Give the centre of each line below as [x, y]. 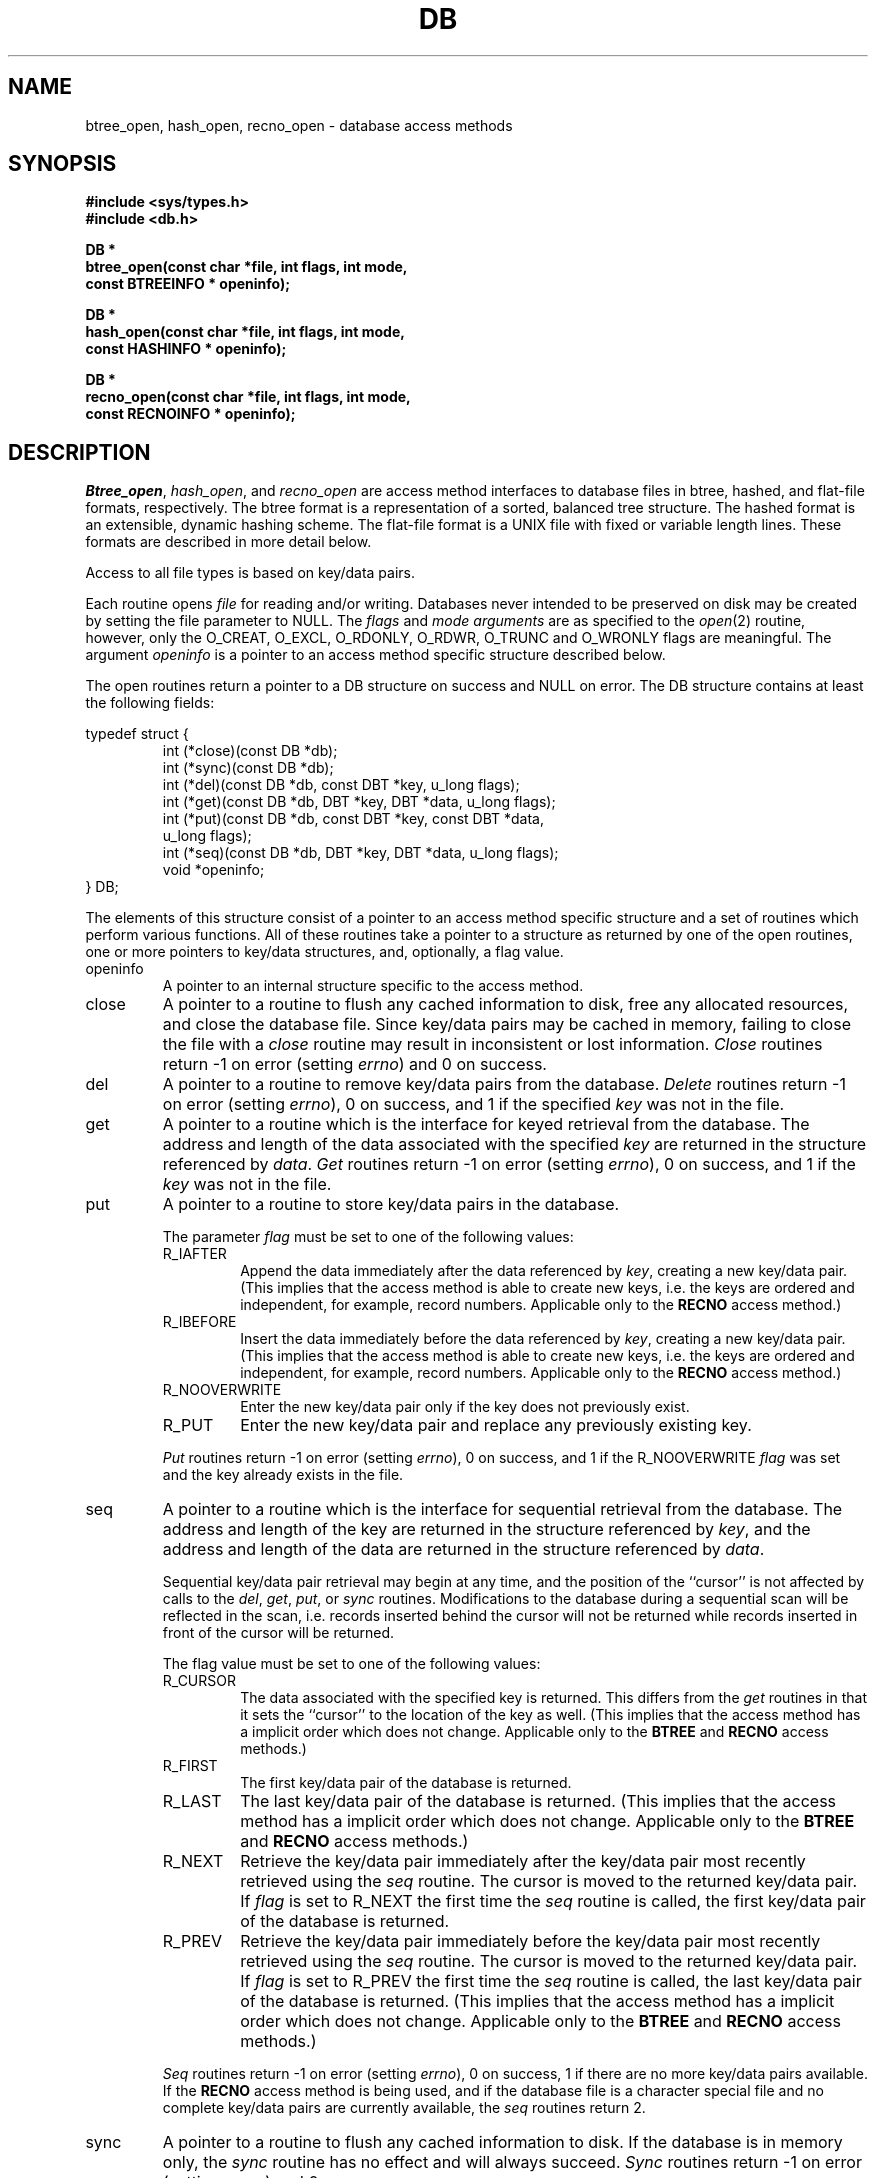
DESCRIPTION [79, 452]
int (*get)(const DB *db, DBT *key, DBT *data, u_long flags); [359, 802]
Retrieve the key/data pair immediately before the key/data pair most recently [530, 1941]
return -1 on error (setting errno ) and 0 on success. [354, 1064]
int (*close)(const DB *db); [250, 751]
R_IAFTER [194, 1254]
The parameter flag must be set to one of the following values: [368, 1237]
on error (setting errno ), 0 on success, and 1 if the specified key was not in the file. [473, 1104]
